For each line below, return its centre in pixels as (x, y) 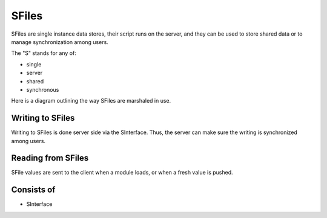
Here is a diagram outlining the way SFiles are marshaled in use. (91, 101)
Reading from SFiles (50, 158)
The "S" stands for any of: (44, 53)
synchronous (43, 89)
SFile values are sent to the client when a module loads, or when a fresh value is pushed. (122, 173)
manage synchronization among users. (60, 42)
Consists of (33, 190)
